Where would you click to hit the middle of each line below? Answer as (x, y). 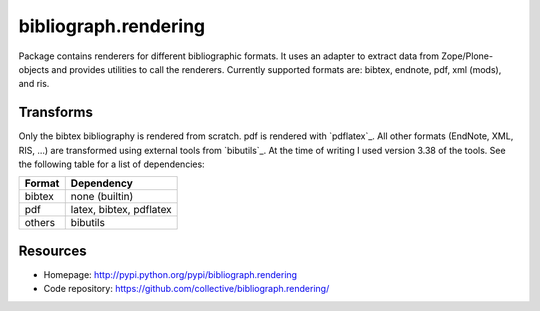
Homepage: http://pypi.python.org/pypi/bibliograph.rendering (170, 274)
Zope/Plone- (467, 56)
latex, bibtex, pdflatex (121, 210)
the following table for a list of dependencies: (111, 164)
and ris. (34, 84)
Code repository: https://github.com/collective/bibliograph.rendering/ (186, 289)
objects (34, 69)
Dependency (102, 183)
